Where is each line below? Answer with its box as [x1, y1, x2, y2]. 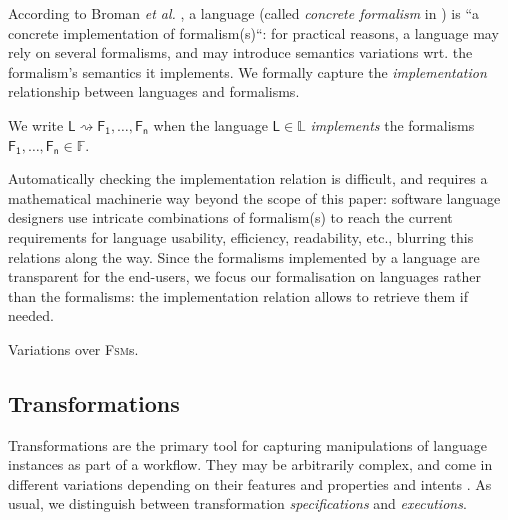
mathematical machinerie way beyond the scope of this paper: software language [8, 187, 501, 208]
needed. [8, 305, 54, 326]
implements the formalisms [310, 114, 475, 135]
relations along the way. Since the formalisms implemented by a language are [8, 246, 480, 267]
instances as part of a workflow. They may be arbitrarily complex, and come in [8, 454, 493, 475]
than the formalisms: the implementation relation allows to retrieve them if [8, 285, 469, 306]
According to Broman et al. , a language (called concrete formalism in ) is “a [8, 3, 479, 23]
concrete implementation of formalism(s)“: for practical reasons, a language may [8, 22, 499, 43]
